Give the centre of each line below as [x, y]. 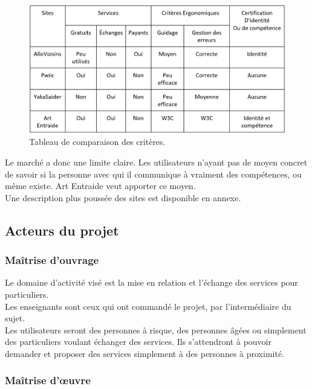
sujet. [15, 318]
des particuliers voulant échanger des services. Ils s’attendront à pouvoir [138, 342]
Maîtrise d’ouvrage [52, 260]
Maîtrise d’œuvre [48, 380]
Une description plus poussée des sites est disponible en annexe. [123, 197]
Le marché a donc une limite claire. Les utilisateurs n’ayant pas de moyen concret [156, 162]
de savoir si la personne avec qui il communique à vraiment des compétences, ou [153, 174]
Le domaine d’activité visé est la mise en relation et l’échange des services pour [151, 282]
